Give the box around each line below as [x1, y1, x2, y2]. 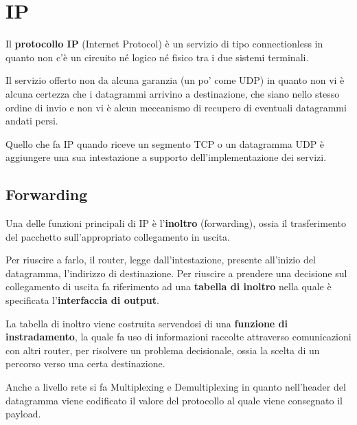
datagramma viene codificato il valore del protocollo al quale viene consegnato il [5, 393, 343, 407]
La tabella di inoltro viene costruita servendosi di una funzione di [5, 316, 288, 330]
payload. [5, 406, 41, 421]
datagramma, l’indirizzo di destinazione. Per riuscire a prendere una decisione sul [5, 265, 347, 280]
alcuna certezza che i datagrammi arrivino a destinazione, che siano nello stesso [5, 86, 340, 100]
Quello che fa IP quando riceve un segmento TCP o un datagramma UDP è [5, 136, 325, 151]
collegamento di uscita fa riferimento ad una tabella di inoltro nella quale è [5, 279, 332, 294]
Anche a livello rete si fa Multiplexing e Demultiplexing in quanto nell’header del [5, 380, 346, 394]
